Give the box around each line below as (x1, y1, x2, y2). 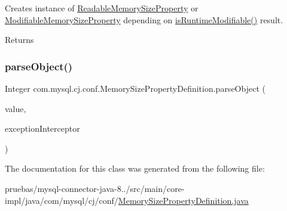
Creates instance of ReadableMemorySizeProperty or (5, 2, 199, 14)
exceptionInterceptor (5, 122, 80, 135)
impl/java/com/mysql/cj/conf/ (5, 194, 118, 206)
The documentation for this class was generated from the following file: (5, 162, 265, 175)
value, (5, 102, 26, 114)
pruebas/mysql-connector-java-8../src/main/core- (5, 182, 185, 194)
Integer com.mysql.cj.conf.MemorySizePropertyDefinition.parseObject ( (5, 82, 265, 94)
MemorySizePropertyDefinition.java (118, 194, 249, 206)
